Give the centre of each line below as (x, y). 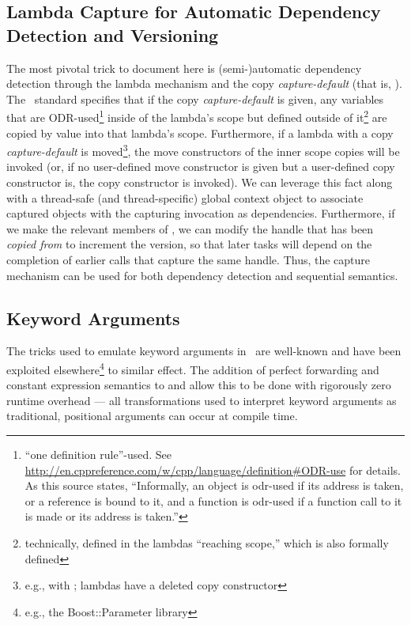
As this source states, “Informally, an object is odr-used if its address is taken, (214, 485)
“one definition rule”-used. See (98, 455)
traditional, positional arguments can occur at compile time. (152, 416)
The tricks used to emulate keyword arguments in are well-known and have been (204, 351)
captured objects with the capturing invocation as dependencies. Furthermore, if (201, 213)
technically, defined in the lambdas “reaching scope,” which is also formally (207, 543)
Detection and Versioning (113, 34)
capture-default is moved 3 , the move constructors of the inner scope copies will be (203, 150)
